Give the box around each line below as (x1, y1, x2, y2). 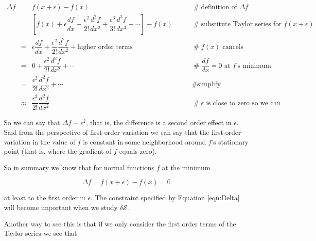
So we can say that (4, 117, 60, 128)
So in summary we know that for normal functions (4, 162, 155, 172)
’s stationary (211, 136, 249, 146)
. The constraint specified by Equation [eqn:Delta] (90, 193, 240, 203)
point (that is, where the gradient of (4, 146, 112, 156)
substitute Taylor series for (201, 21, 281, 28)
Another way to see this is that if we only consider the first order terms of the (4, 218, 236, 228)
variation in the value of (4, 136, 75, 146)
